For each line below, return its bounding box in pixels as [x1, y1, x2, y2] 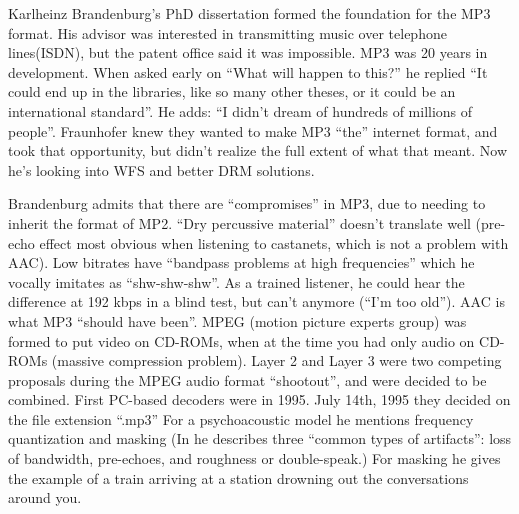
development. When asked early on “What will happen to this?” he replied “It [8, 61, 488, 82]
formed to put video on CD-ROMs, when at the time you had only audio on [8, 330, 475, 351]
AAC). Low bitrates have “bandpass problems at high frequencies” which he [8, 252, 475, 273]
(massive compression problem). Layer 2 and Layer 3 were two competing [51, 350, 502, 371]
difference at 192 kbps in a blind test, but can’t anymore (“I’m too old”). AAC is [8, 291, 505, 312]
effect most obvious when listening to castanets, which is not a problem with [39, 232, 509, 253]
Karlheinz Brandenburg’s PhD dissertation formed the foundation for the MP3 [8, 3, 491, 23]
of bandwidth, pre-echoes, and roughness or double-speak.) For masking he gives [8, 448, 501, 469]
